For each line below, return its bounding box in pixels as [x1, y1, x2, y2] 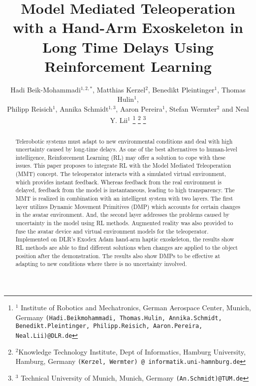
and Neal [222, 103, 249, 114]
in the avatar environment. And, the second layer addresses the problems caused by [15, 210, 230, 219]
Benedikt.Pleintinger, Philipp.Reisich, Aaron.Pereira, [15, 323, 203, 330]
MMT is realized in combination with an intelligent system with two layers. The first [15, 194, 233, 203]
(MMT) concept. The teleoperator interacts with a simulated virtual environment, [15, 170, 226, 178]
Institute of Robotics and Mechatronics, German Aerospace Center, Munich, [21, 302, 251, 313]
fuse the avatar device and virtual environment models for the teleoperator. [15, 227, 209, 235]
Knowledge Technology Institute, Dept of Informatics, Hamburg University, [18, 346, 246, 356]
